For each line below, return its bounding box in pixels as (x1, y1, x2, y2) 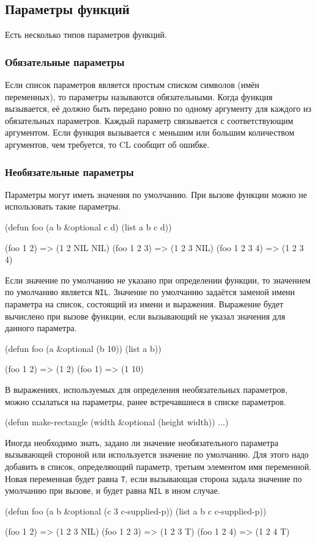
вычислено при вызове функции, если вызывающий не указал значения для (5, 309, 285, 322)
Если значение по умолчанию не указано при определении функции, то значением (5, 273, 311, 286)
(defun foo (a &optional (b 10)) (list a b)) (5, 342, 162, 354)
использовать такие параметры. (5, 200, 121, 213)
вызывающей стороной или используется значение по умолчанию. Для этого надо (5, 448, 309, 461)
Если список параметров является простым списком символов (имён (5, 78, 259, 91)
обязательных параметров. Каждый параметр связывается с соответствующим (5, 114, 293, 126)
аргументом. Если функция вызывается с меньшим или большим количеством (5, 126, 295, 139)
